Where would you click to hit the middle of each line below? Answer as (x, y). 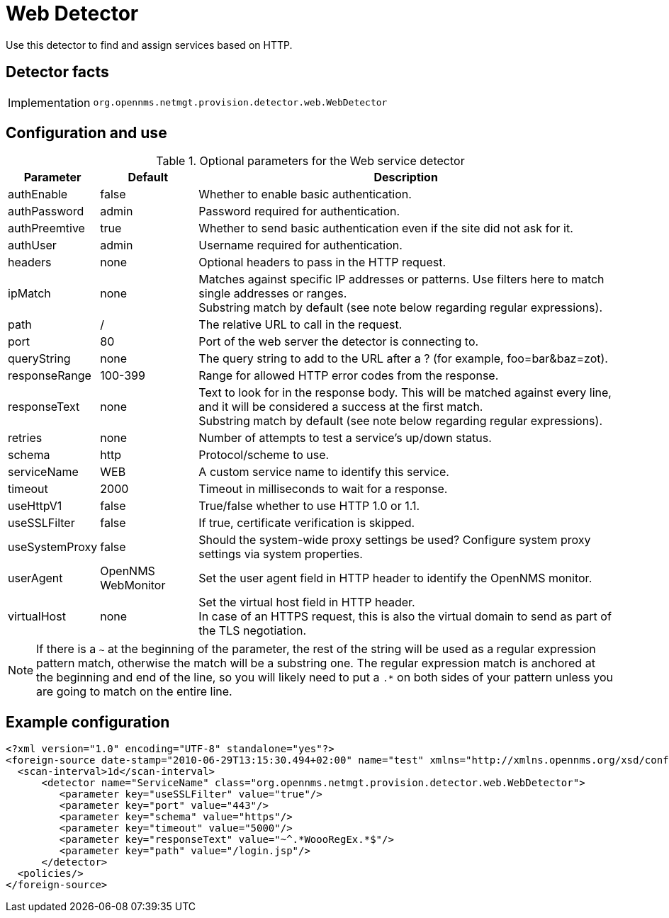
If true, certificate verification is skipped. (307, 523)
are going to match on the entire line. (134, 692)
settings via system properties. (281, 554)
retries (25, 438)
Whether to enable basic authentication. (305, 194)
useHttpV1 (35, 506)
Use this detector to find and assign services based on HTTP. (149, 45)
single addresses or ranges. (273, 294)
